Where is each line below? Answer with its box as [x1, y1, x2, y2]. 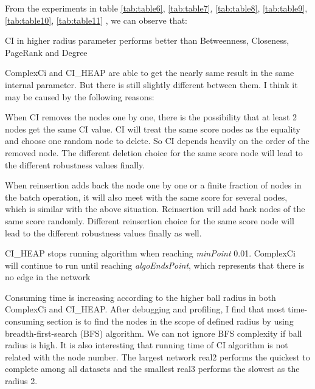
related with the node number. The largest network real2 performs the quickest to [5, 350, 310, 363]
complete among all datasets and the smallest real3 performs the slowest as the [5, 362, 300, 375]
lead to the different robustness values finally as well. [5, 226, 202, 239]
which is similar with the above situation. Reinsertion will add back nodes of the [5, 202, 305, 215]
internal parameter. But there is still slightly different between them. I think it [5, 78, 298, 91]
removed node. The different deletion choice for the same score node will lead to [5, 146, 303, 159]
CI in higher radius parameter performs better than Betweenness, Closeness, [5, 34, 289, 47]
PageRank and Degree [5, 46, 88, 58]
